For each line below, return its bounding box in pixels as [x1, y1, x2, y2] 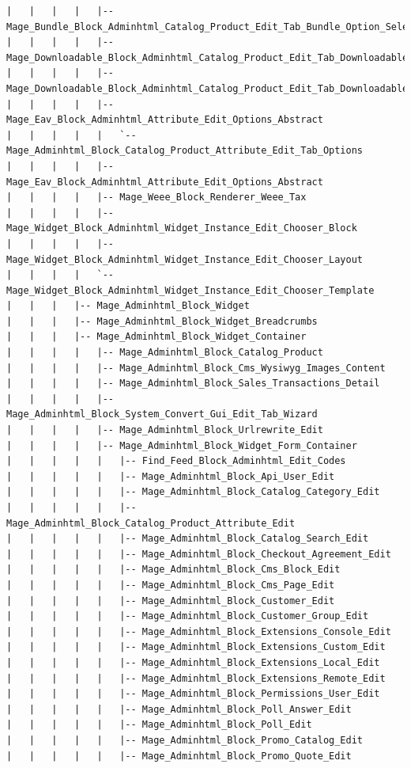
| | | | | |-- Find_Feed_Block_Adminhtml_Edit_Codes [6, 455, 346, 467]
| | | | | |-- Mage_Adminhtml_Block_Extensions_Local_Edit [6, 656, 380, 668]
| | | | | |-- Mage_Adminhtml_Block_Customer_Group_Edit [6, 610, 369, 622]
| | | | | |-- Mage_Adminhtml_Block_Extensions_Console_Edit [6, 625, 391, 637]
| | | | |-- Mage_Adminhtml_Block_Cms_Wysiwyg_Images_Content [6, 362, 386, 374]
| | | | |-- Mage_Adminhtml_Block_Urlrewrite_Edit [6, 424, 323, 436]
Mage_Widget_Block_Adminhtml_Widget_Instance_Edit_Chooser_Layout [6, 253, 364, 265]
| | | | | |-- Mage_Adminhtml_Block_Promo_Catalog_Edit [6, 734, 364, 746]
